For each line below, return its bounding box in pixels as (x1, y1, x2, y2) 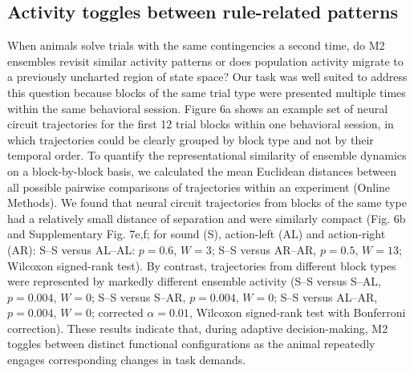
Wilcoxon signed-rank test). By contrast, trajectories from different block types (7, 257, 396, 274)
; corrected (91, 304, 144, 321)
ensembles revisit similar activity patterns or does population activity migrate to (7, 52, 404, 69)
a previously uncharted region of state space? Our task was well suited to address (7, 68, 408, 85)
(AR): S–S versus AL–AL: (7, 241, 136, 257)
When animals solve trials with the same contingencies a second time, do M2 (7, 37, 385, 54)
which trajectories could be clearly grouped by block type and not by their (7, 131, 374, 148)
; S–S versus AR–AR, (211, 241, 317, 257)
